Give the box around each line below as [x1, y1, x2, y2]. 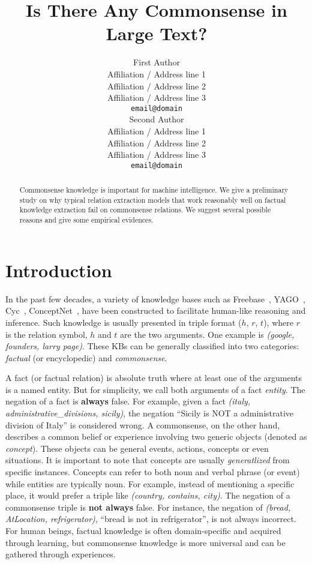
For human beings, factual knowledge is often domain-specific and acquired [5, 524, 281, 537]
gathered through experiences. [5, 548, 116, 560]
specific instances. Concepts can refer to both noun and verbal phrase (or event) [5, 466, 300, 478]
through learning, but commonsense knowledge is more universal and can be [5, 536, 286, 548]
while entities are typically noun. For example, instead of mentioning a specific [5, 477, 295, 490]
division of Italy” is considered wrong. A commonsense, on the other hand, [5, 418, 280, 431]
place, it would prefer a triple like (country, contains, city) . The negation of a [5, 489, 290, 502]
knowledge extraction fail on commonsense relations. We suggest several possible [19, 205, 271, 215]
